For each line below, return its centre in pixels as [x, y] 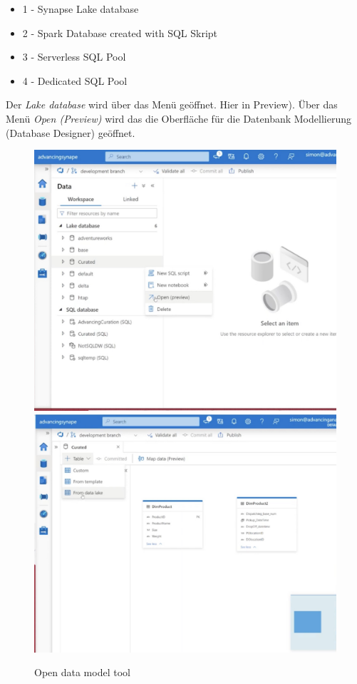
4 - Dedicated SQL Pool [75, 80]
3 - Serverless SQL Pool [74, 57]
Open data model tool [82, 672]
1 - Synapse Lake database [81, 9]
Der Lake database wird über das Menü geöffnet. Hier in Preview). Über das [172, 104]
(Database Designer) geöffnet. [71, 132]
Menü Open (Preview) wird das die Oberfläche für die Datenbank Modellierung [178, 118]
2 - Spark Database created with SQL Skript [120, 32]
